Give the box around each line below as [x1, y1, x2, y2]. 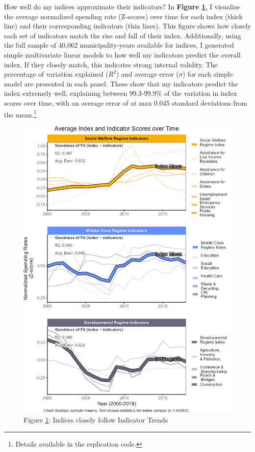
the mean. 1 [4, 108, 37, 119]
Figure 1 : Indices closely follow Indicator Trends [24, 414, 168, 424]
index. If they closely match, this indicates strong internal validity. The [4, 59, 218, 69]
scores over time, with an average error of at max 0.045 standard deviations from [4, 97, 248, 108]
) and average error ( [116, 69, 179, 79]
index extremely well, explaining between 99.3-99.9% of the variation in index [4, 88, 237, 98]
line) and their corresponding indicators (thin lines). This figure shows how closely [4, 21, 251, 31]
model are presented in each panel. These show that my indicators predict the [4, 78, 238, 88]
